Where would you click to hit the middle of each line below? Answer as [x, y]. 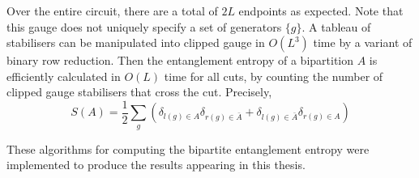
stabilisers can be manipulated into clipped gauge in [136, 42]
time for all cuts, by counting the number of [274, 76]
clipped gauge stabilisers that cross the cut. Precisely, [139, 92]
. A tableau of [336, 26]
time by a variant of [363, 42]
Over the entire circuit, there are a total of [112, 11]
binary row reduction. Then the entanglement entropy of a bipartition [180, 60]
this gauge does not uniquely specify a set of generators [144, 26]
